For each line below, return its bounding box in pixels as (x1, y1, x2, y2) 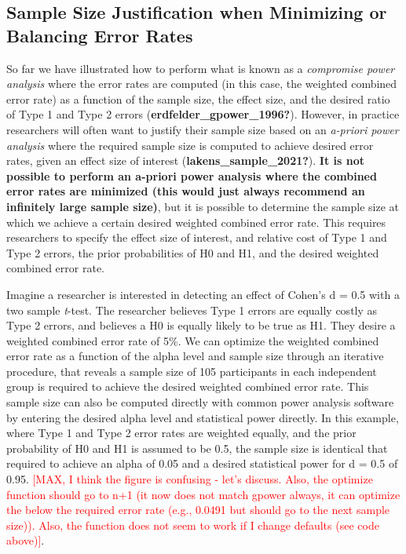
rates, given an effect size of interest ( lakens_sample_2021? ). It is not (6, 152, 365, 169)
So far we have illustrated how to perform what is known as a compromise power (6, 60, 395, 76)
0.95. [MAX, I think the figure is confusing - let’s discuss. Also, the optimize (6, 471, 373, 487)
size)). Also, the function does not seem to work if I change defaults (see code (6, 516, 379, 533)
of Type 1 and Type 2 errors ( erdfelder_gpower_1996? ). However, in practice (6, 106, 400, 122)
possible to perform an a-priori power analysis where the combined (6, 167, 377, 184)
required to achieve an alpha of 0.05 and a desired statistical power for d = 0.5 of (6, 455, 398, 472)
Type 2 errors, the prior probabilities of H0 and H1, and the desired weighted (6, 244, 379, 261)
